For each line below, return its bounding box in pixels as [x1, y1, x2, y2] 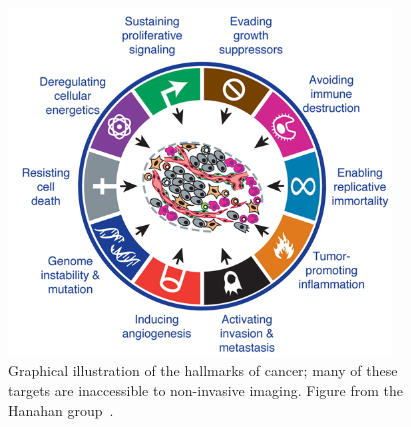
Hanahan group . [8, 399, 114, 420]
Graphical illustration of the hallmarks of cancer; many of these [8, 360, 398, 381]
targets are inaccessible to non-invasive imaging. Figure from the [8, 379, 403, 400]
